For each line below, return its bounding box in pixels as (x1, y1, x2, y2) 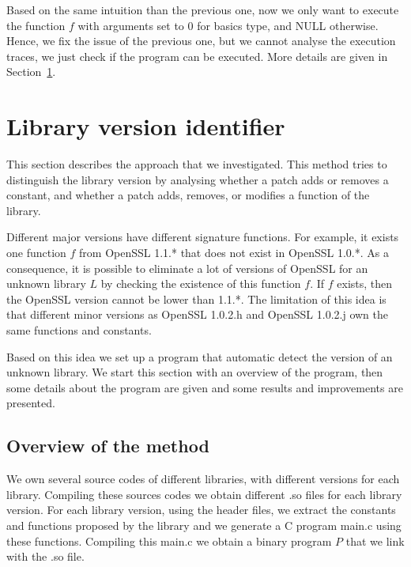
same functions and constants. (6, 322, 152, 338)
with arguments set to (77, 17, 184, 33)
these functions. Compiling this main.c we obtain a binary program (6, 532, 332, 549)
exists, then (337, 275, 393, 292)
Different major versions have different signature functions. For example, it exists (6, 229, 399, 245)
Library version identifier (6, 110, 285, 142)
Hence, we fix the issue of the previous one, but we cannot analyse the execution (6, 32, 396, 49)
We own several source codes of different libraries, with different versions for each (6, 471, 400, 487)
